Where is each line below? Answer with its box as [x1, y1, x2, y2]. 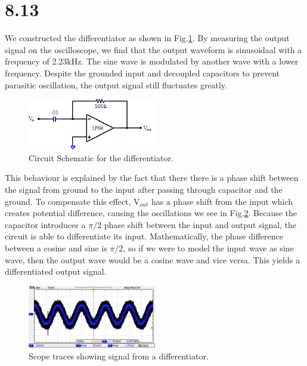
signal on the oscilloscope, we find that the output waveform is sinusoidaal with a [5, 43, 302, 56]
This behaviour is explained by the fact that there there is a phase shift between [5, 171, 299, 184]
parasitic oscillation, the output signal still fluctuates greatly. [5, 78, 228, 91]
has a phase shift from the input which [151, 195, 293, 207]
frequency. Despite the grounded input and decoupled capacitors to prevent [5, 66, 280, 79]
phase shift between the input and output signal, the [104, 218, 297, 230]
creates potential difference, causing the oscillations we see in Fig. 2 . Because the [5, 207, 297, 219]
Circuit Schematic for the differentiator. [29, 151, 173, 164]
